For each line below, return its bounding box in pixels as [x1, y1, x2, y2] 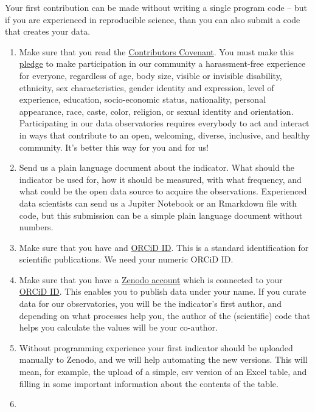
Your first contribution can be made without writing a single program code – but [5, 1, 308, 13]
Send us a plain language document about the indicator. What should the [19, 161, 294, 174]
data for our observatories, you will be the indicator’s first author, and [19, 297, 282, 310]
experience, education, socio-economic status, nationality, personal [19, 93, 266, 106]
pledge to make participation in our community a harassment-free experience [19, 57, 306, 70]
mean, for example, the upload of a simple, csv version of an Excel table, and [19, 365, 307, 378]
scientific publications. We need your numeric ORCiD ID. [19, 253, 234, 266]
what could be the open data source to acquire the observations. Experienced [19, 185, 307, 197]
